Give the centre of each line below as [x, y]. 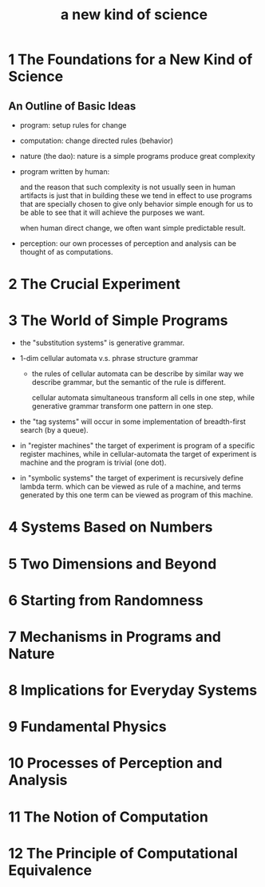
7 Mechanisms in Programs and [115, 637]
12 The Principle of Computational [123, 853]
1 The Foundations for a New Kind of [131, 59]
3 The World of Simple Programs [118, 321]
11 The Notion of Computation [109, 817]
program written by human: [65, 172]
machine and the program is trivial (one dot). [93, 463]
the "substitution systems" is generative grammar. [102, 343]
